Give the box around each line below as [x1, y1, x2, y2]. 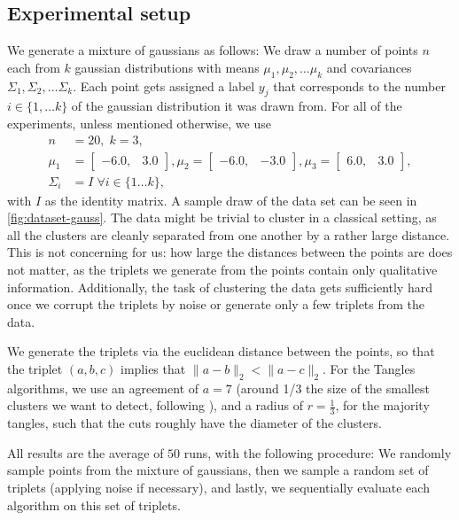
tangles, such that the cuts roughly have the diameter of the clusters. [7, 414, 382, 432]
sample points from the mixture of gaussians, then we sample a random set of [7, 461, 429, 479]
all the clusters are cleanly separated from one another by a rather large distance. [7, 225, 450, 244]
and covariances [326, 58, 412, 76]
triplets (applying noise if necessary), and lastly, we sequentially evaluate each [7, 478, 430, 497]
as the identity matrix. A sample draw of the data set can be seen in [44, 190, 417, 209]
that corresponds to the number [273, 76, 446, 95]
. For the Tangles [323, 360, 416, 378]
